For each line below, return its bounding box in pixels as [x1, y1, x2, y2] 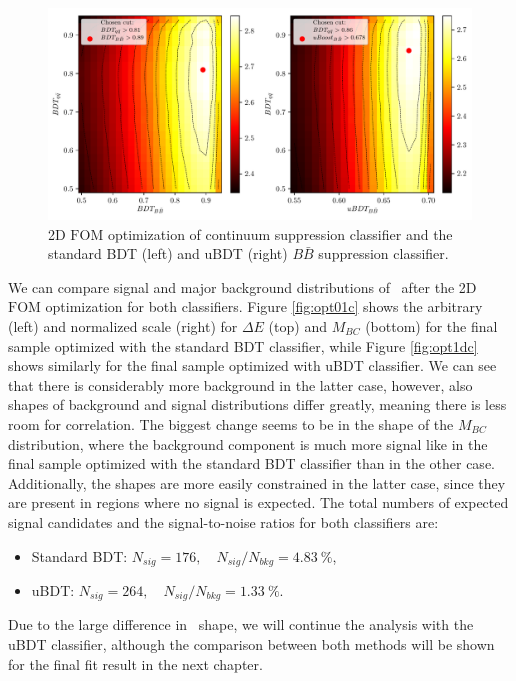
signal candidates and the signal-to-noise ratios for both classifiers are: [8, 511, 439, 532]
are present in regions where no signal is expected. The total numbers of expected [8, 492, 509, 513]
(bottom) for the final [365, 315, 498, 336]
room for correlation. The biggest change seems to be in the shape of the [8, 413, 454, 434]
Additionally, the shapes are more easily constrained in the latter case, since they [8, 472, 506, 493]
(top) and [268, 315, 327, 336]
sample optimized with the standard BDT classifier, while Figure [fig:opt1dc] [8, 335, 478, 356]
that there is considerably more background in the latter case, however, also [8, 374, 473, 395]
